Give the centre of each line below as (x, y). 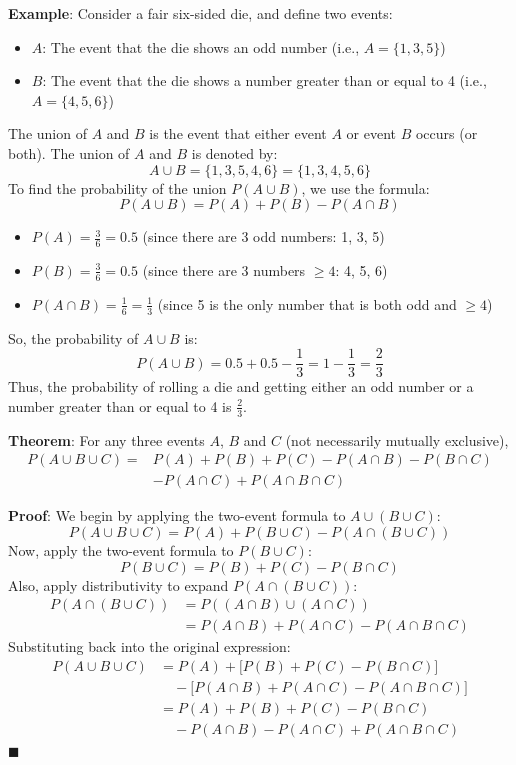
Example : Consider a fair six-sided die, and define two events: (200, 13)
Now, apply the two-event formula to (121, 549)
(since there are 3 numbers (224, 269)
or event (371, 133)
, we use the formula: (365, 187)
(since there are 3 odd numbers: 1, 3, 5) (263, 236)
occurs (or (446, 133)
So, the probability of (73, 337)
